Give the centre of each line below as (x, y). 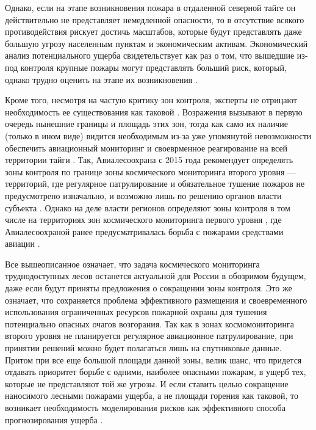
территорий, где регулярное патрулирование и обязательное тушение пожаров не (155, 184)
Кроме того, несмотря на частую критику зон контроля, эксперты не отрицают (151, 100)
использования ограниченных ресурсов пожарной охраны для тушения (136, 312)
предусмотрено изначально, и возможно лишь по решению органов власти (143, 195)
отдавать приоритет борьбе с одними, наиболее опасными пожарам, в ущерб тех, (156, 372)
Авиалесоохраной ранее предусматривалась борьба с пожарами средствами (144, 231)
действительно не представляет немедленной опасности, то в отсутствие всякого (155, 19)
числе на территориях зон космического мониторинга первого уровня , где (143, 220)
